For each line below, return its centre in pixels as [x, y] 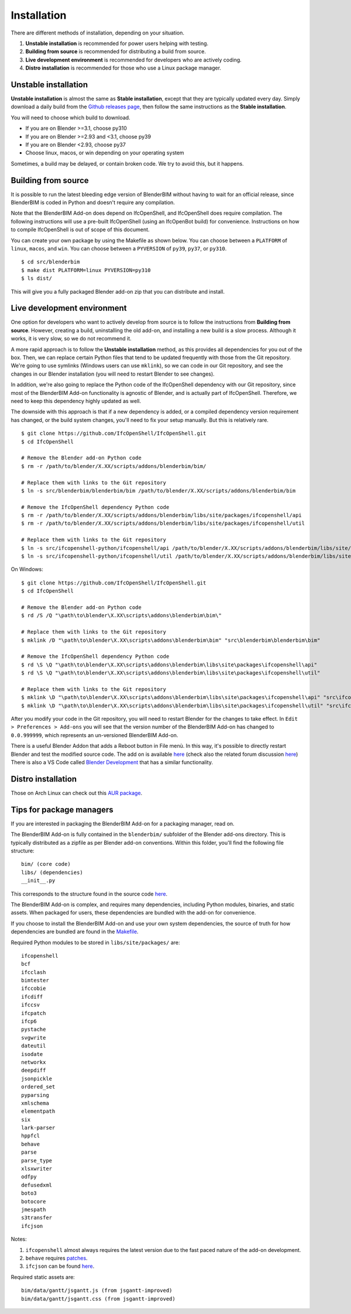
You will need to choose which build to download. [71, 118]
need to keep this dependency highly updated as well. [76, 401]
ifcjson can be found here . [60, 1266]
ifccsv [31, 1005]
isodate [32, 1054]
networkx [34, 1062]
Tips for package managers [62, 809]
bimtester [35, 981]
